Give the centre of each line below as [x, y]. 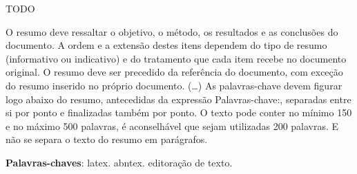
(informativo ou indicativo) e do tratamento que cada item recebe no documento [176, 58]
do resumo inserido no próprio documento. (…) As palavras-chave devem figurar [174, 85]
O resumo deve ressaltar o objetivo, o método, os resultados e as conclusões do [172, 31]
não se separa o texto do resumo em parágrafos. [107, 139]
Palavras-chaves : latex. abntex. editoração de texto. [119, 162]
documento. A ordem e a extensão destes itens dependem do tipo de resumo [166, 45]
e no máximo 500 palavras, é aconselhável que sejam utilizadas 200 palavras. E [172, 126]
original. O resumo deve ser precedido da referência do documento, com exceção [174, 72]
